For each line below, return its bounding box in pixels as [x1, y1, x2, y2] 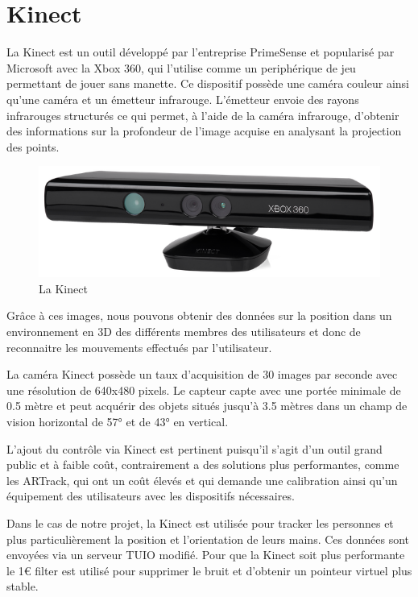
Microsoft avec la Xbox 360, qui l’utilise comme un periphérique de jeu [6, 59, 356, 76]
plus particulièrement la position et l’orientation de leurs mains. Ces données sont [6, 530, 410, 547]
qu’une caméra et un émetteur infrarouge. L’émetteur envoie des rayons [6, 90, 359, 107]
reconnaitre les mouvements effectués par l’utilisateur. [6, 338, 272, 355]
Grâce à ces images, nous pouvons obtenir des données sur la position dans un [6, 307, 392, 324]
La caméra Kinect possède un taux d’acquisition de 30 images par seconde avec [6, 366, 398, 383]
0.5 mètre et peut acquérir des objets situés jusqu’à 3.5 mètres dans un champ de [6, 397, 408, 414]
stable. [6, 578, 39, 595]
